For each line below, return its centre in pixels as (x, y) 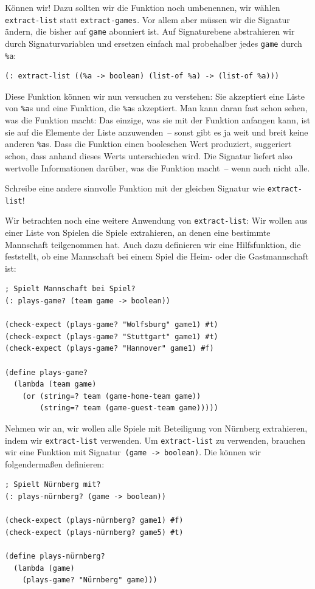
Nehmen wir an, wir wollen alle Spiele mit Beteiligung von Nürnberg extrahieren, (156, 428)
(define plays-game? (47, 372)
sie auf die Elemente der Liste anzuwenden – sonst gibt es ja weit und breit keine (157, 132)
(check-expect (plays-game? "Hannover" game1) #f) (109, 349)
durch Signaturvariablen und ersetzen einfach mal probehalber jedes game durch (154, 43)
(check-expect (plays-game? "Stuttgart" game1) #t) (112, 336)
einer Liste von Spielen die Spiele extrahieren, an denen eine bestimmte (138, 232)
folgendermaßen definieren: (55, 463)
